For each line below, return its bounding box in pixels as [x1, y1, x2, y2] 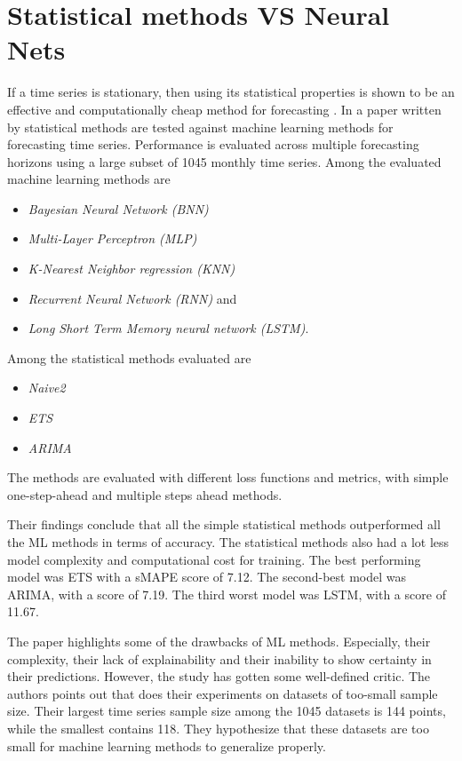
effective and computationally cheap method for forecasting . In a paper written [7, 99, 442, 118]
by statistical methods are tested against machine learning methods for [7, 117, 394, 136]
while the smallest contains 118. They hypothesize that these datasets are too [7, 718, 429, 737]
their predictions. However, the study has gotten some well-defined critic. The [7, 667, 431, 686]
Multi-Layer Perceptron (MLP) [28, 229, 197, 248]
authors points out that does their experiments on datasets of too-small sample [7, 684, 438, 702]
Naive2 [28, 378, 66, 397]
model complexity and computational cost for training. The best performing [7, 550, 421, 568]
